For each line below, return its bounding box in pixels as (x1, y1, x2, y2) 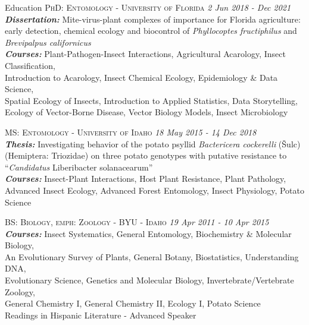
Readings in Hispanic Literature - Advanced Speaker (5, 308, 196, 321)
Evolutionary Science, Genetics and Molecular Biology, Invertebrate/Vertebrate (5, 274, 294, 286)
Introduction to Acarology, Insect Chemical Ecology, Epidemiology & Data (5, 71, 278, 83)
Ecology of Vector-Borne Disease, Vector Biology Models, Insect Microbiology (5, 106, 288, 118)
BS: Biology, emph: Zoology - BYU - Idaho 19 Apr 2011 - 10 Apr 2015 (5, 216, 269, 228)
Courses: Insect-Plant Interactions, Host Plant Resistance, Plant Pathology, (5, 172, 286, 185)
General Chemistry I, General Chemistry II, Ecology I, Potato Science (5, 297, 261, 310)
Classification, (5, 59, 55, 71)
